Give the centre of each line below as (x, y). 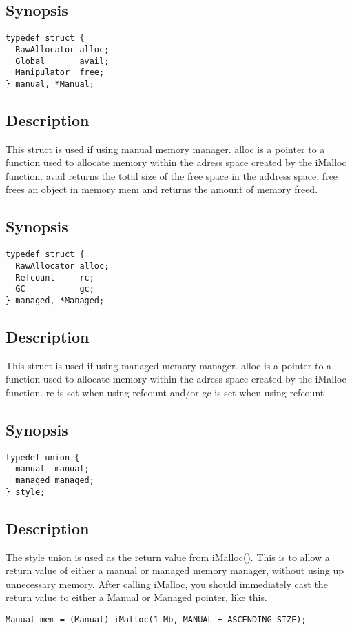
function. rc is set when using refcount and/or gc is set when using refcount (165, 392)
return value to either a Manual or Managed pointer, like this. (136, 597)
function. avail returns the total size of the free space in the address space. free (172, 175)
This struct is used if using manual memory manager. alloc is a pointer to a (165, 149)
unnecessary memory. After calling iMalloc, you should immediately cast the (167, 583)
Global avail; (62, 61)
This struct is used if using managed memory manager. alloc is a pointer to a (169, 365)
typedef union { (43, 457)
